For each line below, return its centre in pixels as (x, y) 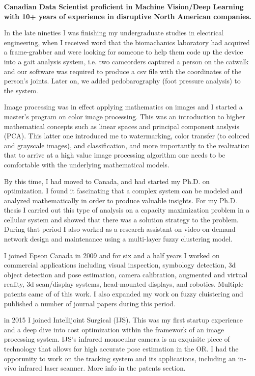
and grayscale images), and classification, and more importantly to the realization (127, 145)
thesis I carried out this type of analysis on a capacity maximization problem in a (127, 210)
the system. (21, 90)
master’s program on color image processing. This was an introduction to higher (125, 116)
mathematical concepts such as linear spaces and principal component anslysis (122, 126)
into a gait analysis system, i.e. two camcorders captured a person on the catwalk (126, 61)
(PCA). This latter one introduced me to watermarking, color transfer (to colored (127, 136)
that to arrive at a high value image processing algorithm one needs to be (115, 155)
